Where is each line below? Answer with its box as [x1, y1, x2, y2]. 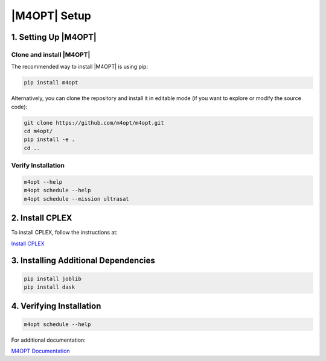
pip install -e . [24, 136, 75, 143]
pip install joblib [24, 275, 81, 282]
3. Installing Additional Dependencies [11, 256, 155, 266]
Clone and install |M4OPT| [11, 50, 91, 58]
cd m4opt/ [24, 128, 53, 135]
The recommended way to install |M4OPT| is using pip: [11, 63, 148, 71]
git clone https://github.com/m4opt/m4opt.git [24, 119, 164, 126]
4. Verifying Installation [11, 301, 101, 312]
